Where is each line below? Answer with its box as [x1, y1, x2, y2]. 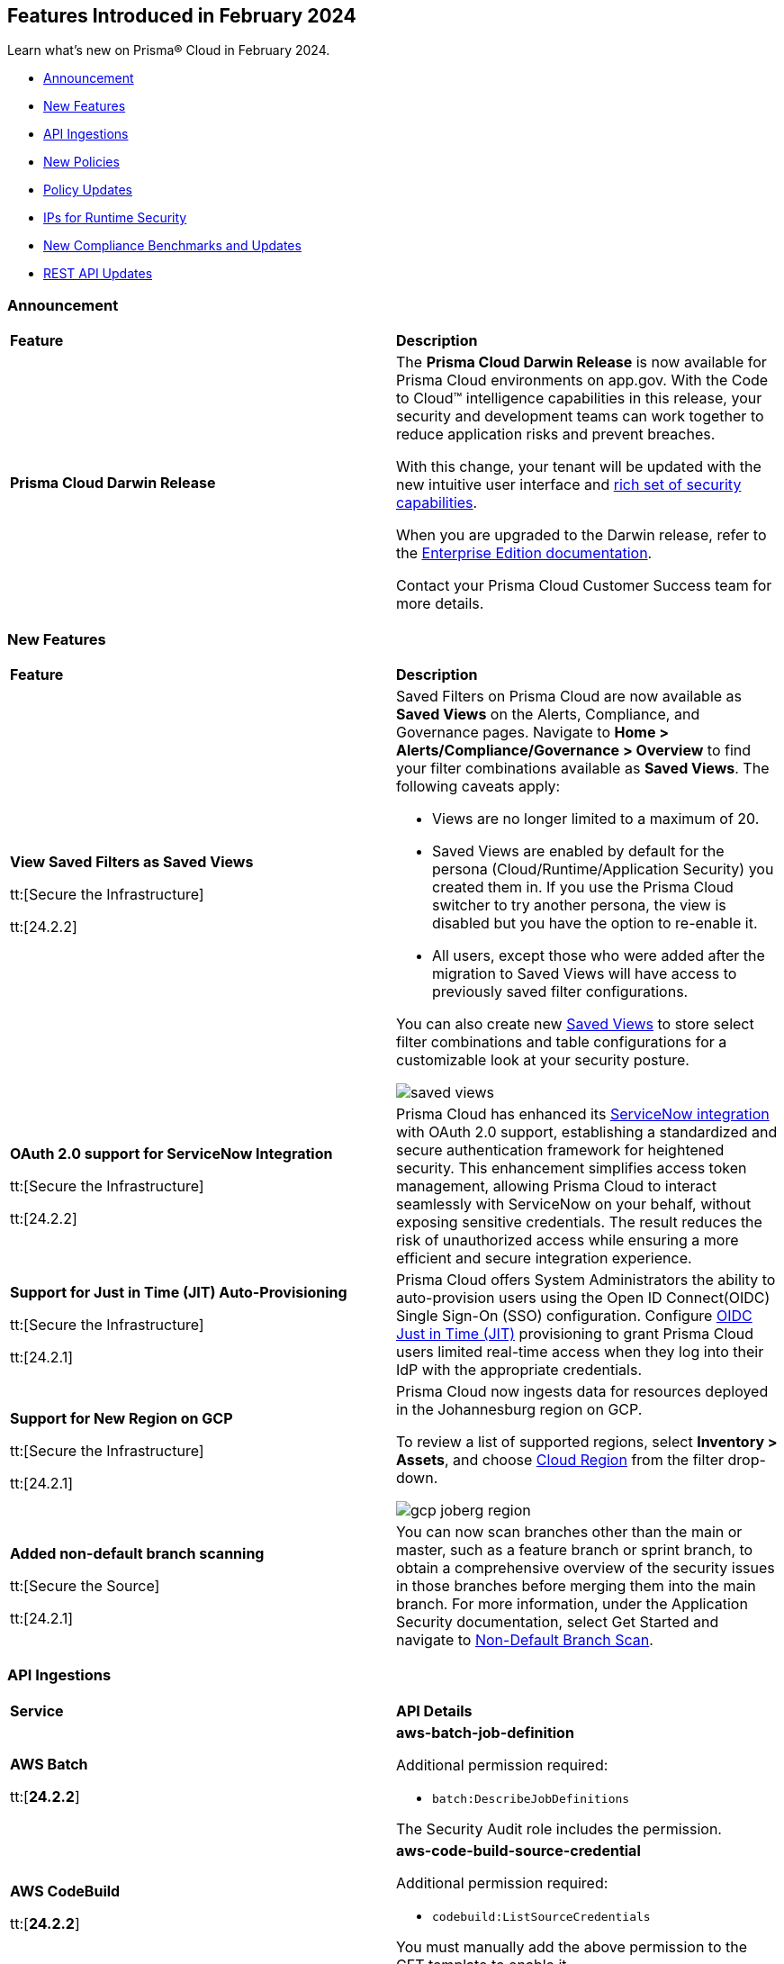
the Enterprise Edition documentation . [396, 544, 653, 563]
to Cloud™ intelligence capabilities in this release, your [396, 389, 762, 408]
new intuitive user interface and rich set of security [396, 475, 742, 494]
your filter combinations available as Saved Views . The [396, 758, 770, 777]
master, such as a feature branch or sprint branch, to [396, 1540, 753, 1559]
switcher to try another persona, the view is [432, 895, 726, 914]
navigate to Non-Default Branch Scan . [396, 1630, 653, 1649]
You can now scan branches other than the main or [396, 1522, 743, 1541]
